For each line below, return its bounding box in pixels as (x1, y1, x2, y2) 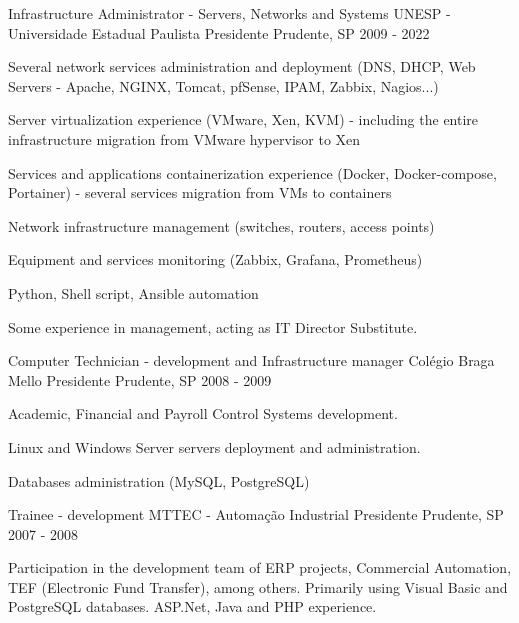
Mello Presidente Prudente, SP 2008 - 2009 (8, 369, 272, 390)
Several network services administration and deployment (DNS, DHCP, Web (8, 56, 476, 77)
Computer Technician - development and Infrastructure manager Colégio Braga (8, 350, 495, 371)
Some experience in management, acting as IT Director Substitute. (8, 316, 418, 337)
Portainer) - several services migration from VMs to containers (8, 182, 392, 203)
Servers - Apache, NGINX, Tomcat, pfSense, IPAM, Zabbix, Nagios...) (8, 75, 439, 96)
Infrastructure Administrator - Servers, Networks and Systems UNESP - (8, 3, 451, 23)
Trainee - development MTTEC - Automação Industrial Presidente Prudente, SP (8, 504, 504, 525)
